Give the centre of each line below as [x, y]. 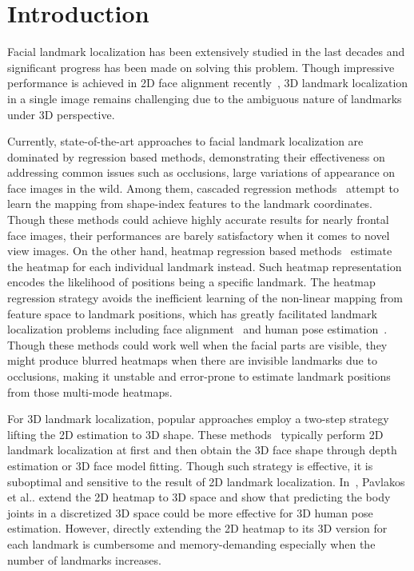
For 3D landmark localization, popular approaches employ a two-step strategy [198, 419]
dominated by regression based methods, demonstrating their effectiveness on [196, 156]
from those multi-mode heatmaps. [90, 391]
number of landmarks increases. [84, 559]
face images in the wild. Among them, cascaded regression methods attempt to [203, 188]
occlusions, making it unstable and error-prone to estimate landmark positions [199, 376]
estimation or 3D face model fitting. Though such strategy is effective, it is [190, 465]
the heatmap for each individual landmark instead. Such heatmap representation [205, 266]
